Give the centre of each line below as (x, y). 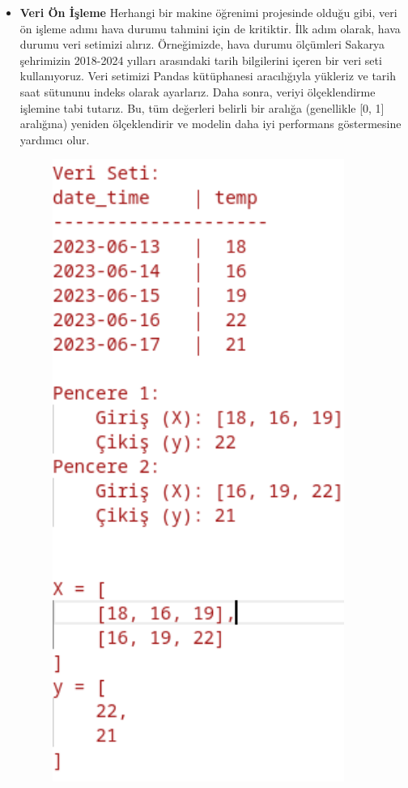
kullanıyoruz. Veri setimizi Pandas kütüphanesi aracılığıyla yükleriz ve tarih (208, 76)
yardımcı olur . (55, 139)
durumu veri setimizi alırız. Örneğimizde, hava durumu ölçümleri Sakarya (202, 44)
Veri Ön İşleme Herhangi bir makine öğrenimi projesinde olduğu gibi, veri (208, 12)
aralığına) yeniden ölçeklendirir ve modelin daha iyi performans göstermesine (210, 124)
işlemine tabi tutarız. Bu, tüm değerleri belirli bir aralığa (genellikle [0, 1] (202, 107)
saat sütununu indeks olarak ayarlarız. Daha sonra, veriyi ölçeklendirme (198, 91)
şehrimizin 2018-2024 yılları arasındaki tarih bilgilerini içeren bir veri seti (201, 60)
